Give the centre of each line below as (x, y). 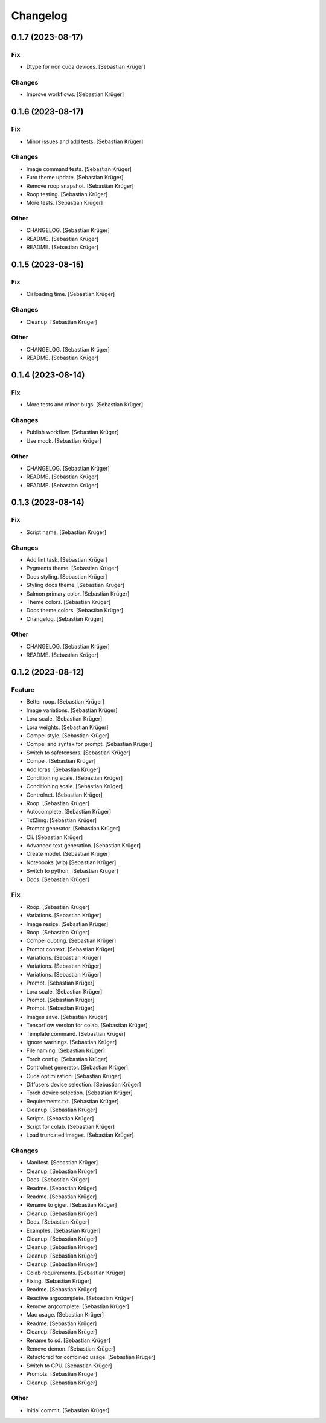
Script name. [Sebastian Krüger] (66, 532)
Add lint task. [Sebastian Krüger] (67, 559)
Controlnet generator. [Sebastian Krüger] (77, 1068)
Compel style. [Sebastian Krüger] (68, 735)
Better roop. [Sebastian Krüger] (66, 702)
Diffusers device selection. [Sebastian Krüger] (84, 1084)
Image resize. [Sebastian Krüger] (67, 924)
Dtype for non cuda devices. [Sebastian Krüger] (86, 67)
